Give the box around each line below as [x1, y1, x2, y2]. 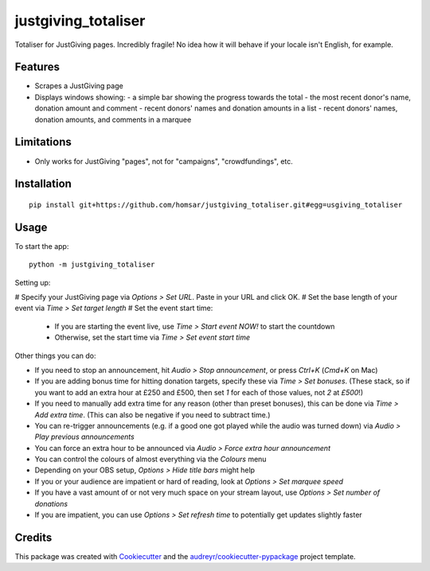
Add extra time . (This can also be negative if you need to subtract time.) [34, 410, 271, 419]
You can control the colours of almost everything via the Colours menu [34, 454, 267, 464]
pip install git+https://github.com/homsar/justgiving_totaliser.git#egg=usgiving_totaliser [29, 200, 403, 209]
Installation [14, 177, 72, 191]
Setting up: [14, 278, 51, 287]
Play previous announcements [34, 432, 135, 441]
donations [34, 499, 68, 508]
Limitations [14, 135, 72, 149]
